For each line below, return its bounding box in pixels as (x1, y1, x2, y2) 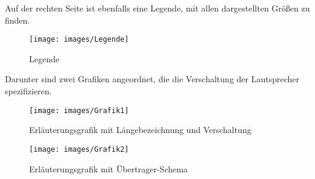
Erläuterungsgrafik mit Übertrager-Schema (29, 162, 188, 175)
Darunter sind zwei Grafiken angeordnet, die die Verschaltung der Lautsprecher (5, 73, 299, 85)
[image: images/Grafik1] (29, 106, 129, 115)
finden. (5, 13, 30, 26)
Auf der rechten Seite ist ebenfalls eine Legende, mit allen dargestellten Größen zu (5, 2, 310, 14)
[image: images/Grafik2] (29, 145, 129, 154)
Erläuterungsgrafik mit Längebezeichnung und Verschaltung (29, 123, 251, 136)
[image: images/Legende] (29, 35, 129, 44)
